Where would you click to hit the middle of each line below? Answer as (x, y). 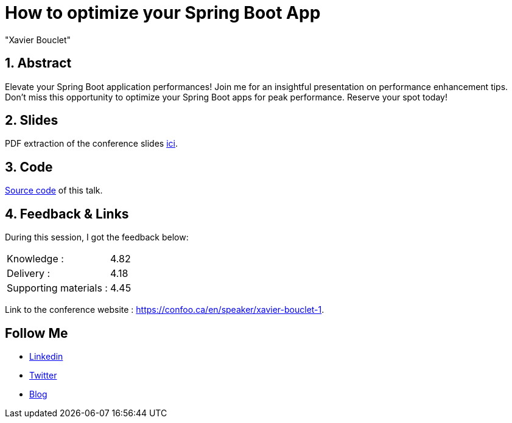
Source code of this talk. (54, 191)
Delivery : (29, 274)
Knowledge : (35, 259)
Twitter (43, 375)
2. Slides (32, 121)
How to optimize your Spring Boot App (163, 13)
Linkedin (46, 356)
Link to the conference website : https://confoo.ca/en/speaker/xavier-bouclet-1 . (165, 310)
